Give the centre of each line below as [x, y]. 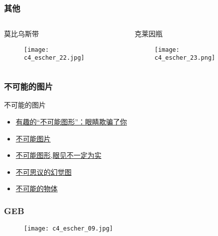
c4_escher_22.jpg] [54, 58]
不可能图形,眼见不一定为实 [58, 155]
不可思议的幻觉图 [44, 172]
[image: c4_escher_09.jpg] [68, 229]
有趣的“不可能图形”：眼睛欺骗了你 [71, 121]
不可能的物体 [37, 188]
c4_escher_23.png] [185, 58]
